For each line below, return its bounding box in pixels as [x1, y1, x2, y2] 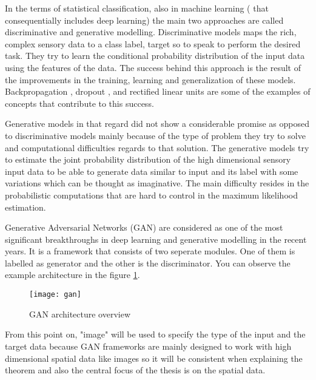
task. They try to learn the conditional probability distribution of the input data [5, 49, 305, 62]
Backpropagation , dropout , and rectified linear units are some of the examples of [5, 85, 311, 98]
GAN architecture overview [29, 307, 131, 320]
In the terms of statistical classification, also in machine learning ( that [5, 2, 269, 14]
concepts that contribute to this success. [5, 97, 154, 109]
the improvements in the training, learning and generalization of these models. [5, 73, 296, 86]
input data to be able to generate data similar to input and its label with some [5, 165, 298, 177]
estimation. [5, 200, 46, 213]
